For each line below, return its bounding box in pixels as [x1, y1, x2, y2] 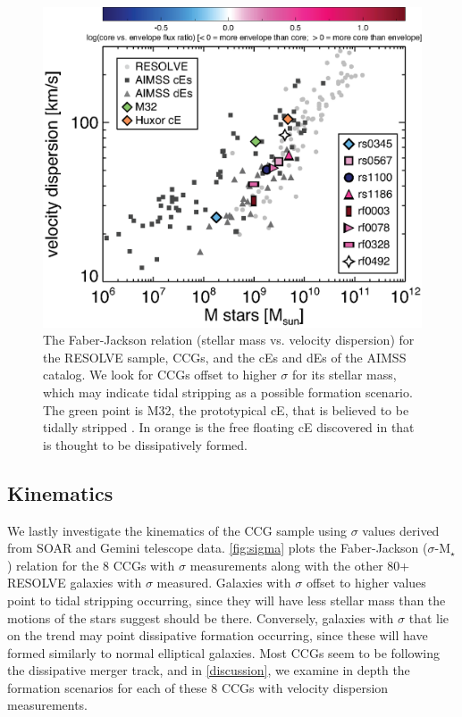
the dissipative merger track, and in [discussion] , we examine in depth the [7, 661, 410, 679]
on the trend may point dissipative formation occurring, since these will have [7, 626, 428, 645]
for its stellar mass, [291, 365, 397, 384]
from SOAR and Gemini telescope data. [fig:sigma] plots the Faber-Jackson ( [7, 538, 428, 557]
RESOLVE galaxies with [7, 573, 142, 592]
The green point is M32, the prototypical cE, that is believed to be [43, 400, 409, 419]
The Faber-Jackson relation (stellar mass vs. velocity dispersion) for [43, 330, 415, 349]
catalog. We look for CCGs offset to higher [43, 365, 277, 384]
